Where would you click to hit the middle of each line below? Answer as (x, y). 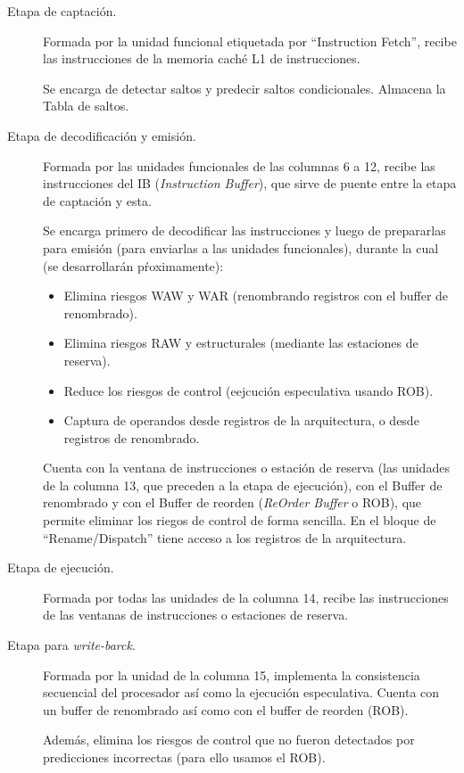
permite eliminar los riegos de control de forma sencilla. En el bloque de (240, 520)
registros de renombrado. (132, 437)
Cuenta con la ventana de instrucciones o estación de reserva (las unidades (246, 468)
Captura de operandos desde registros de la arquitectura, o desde (241, 420)
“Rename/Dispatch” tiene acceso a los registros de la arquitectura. (225, 537)
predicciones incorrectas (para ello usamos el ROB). (184, 757)
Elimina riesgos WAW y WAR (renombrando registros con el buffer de (256, 296)
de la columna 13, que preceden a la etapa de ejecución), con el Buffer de (243, 485)
